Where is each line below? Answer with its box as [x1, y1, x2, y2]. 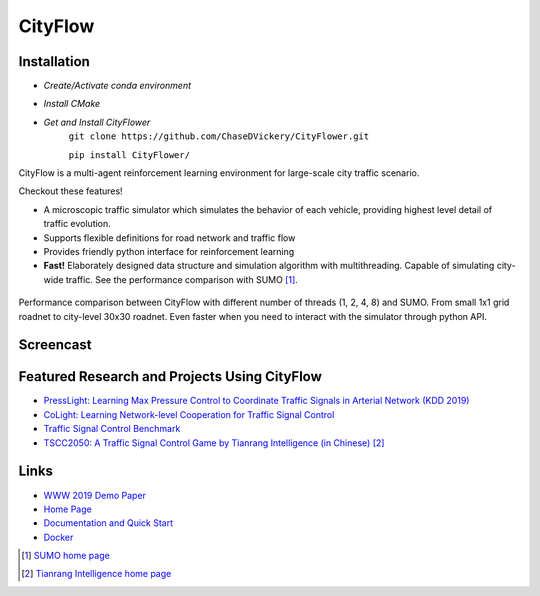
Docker [43, 531, 74, 543]
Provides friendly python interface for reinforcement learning [43, 245, 295, 257]
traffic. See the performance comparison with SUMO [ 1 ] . [65, 273, 299, 285]
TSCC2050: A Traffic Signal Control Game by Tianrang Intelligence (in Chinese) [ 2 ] [43, 436, 385, 449]
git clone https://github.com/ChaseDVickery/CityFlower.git [68, 131, 370, 142]
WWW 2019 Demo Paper [43, 489, 147, 501]
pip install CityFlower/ [68, 149, 190, 160]
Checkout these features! [18, 185, 124, 197]
